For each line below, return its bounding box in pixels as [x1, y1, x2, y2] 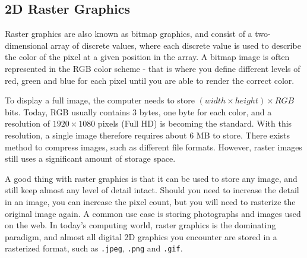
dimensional [5, 39, 48, 51]
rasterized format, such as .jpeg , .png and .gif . [5, 242, 183, 254]
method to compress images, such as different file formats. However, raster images [5, 140, 302, 153]
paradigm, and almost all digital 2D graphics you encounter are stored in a [5, 230, 277, 243]
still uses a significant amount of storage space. [5, 152, 176, 165]
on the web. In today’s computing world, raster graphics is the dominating [5, 219, 276, 231]
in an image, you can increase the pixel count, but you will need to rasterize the [5, 195, 296, 207]
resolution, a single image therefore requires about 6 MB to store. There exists [5, 128, 290, 141]
